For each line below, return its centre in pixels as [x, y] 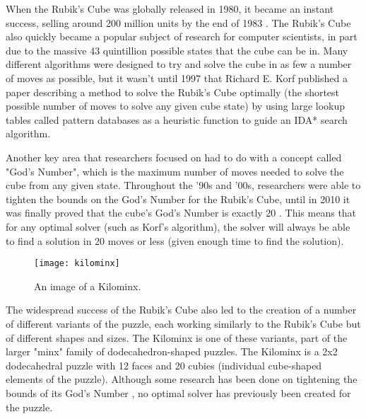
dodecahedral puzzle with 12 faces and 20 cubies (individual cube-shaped [164, 365]
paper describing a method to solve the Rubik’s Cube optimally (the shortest [173, 92]
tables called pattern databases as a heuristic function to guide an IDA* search [177, 119]
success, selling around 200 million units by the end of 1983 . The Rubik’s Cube [178, 22]
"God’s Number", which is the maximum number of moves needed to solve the [175, 171]
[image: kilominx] [77, 264]
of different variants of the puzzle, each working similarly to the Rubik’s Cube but [183, 323]
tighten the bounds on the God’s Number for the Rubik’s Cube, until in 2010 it [178, 199]
